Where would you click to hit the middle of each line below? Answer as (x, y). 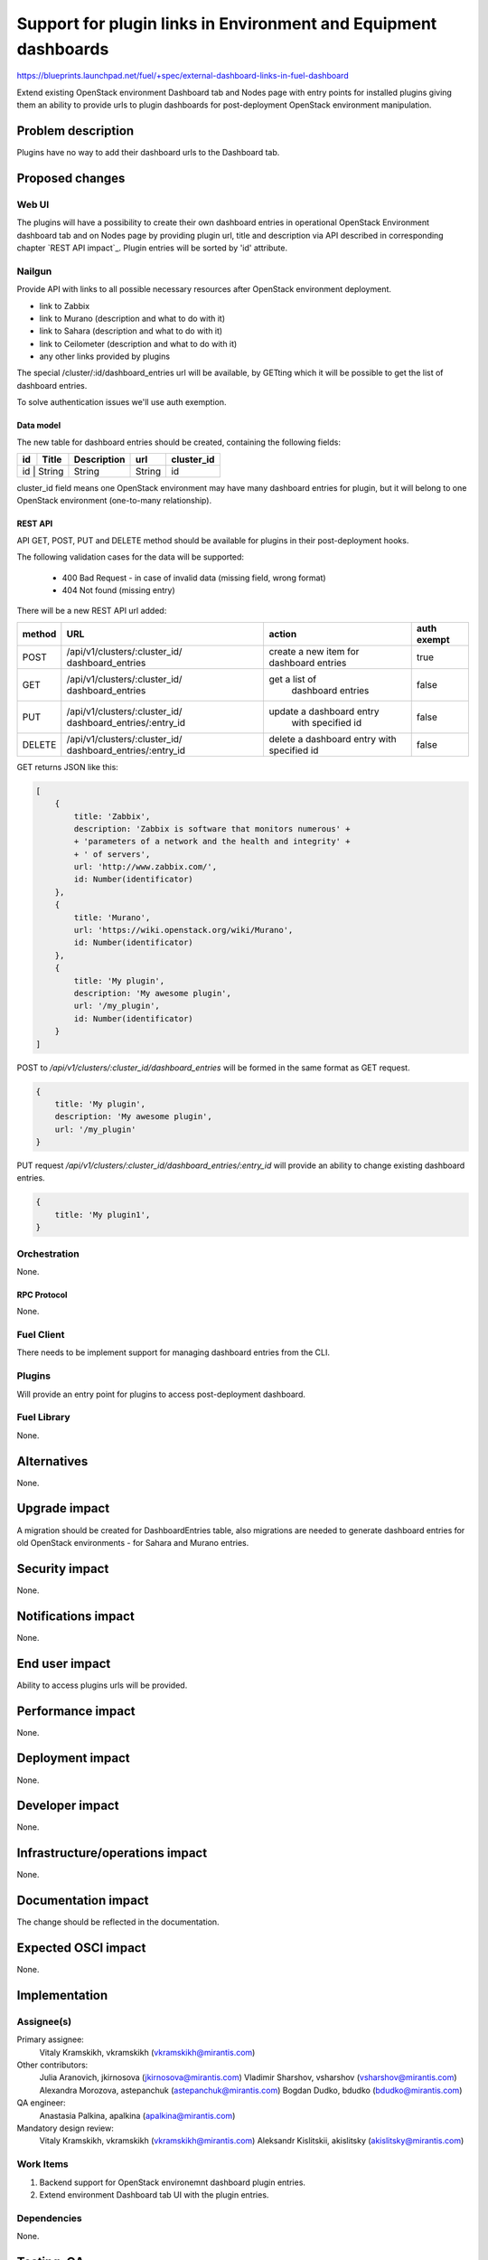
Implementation (62, 1995)
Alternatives (52, 1461)
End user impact (64, 1663)
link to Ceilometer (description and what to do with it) (138, 344)
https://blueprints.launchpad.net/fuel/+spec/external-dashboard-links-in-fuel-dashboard (183, 76)
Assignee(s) (44, 2021)
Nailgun (34, 271)
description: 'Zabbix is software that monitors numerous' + (212, 829)
